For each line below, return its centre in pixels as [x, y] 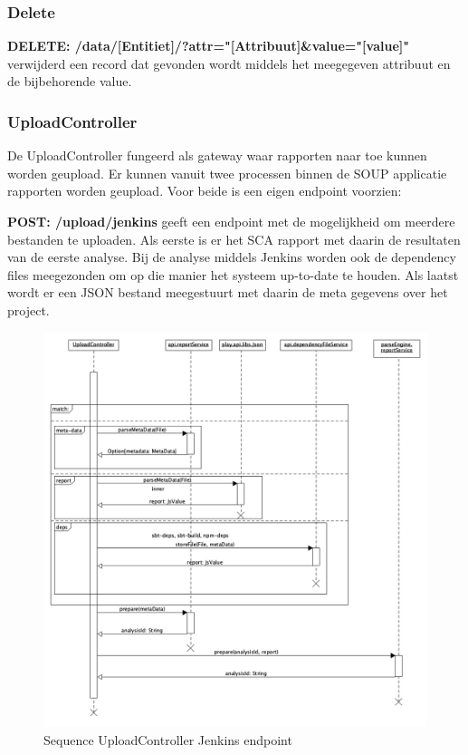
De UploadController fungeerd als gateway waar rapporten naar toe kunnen [217, 155]
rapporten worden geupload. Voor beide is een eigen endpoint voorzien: [205, 191]
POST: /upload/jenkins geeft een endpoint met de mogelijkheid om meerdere [231, 221]
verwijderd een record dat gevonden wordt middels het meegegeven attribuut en [229, 63]
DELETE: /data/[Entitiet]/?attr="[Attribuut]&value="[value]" [208, 46]
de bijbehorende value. [70, 81]
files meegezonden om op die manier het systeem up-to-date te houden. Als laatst [233, 274]
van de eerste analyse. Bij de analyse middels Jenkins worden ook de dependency [232, 257]
